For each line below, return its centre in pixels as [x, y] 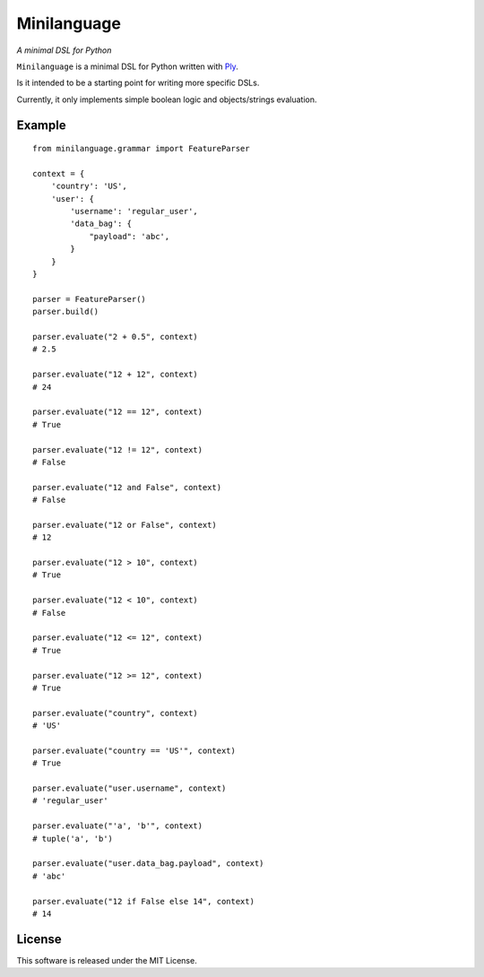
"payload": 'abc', [130, 236]
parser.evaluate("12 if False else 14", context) [144, 901]
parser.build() [66, 312]
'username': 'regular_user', [134, 212]
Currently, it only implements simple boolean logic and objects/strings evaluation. [167, 99]
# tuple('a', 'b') [73, 839]
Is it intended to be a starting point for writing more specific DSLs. [138, 83]
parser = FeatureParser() [90, 299]
